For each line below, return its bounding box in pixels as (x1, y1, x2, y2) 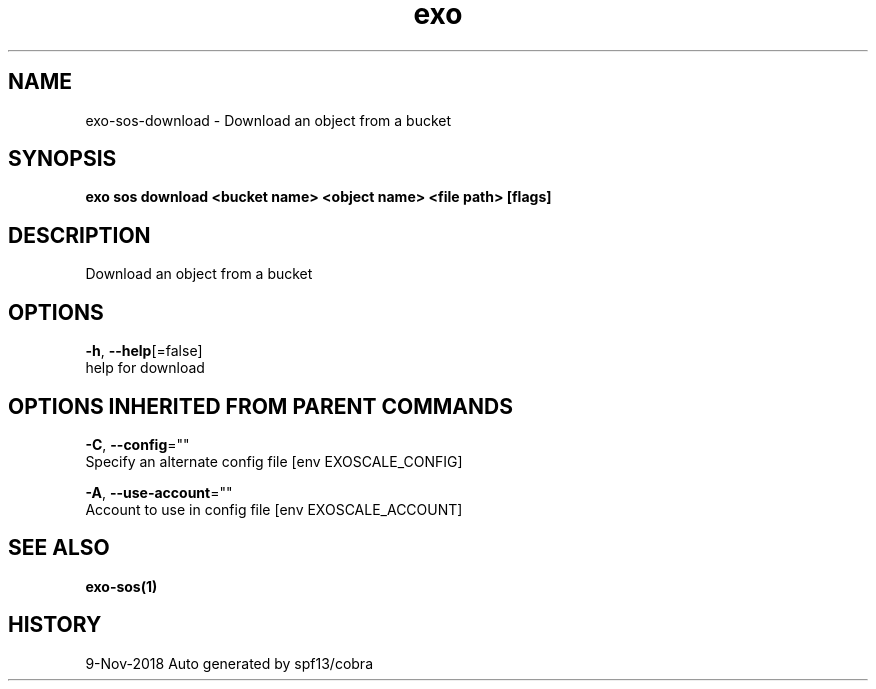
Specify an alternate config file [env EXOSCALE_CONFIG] (85, 452, 463, 470)
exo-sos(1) (85, 577, 158, 595)
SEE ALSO (8, 535, 110, 561)
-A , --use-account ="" (85, 483, 233, 501)
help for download (85, 359, 205, 377)
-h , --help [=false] (85, 342, 203, 360)
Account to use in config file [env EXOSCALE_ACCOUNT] (85, 500, 463, 518)
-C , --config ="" (85, 435, 190, 453)
